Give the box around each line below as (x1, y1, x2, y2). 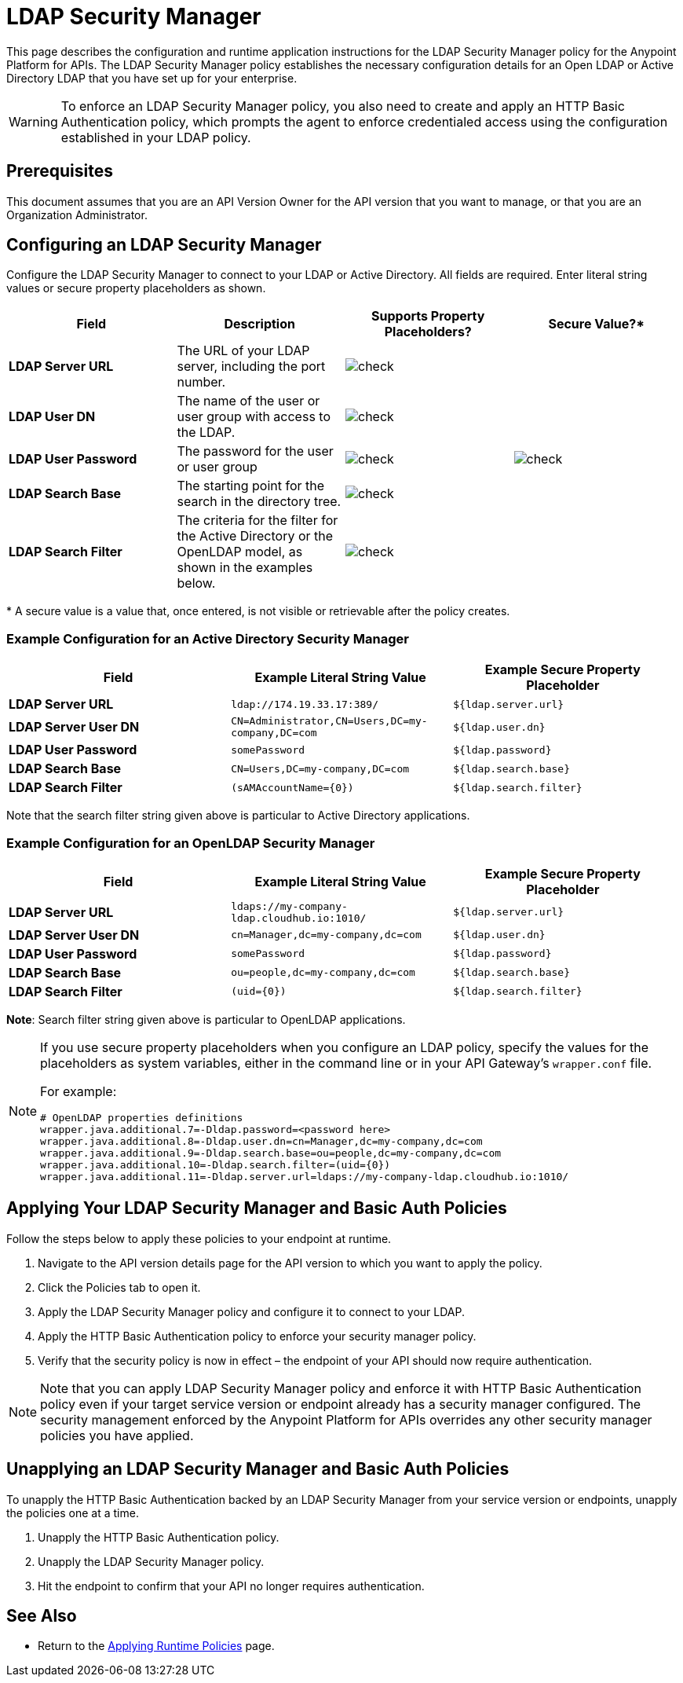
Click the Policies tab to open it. (38, 1280, 201, 1294)
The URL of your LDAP (177, 343, 310, 359)
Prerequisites (6, 161, 113, 181)
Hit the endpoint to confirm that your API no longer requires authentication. (38, 1578, 425, 1593)
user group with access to (177, 409, 331, 425)
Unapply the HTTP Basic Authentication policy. (38, 1530, 279, 1544)
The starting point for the (177, 478, 325, 494)
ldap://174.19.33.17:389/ (231, 698, 378, 710)
